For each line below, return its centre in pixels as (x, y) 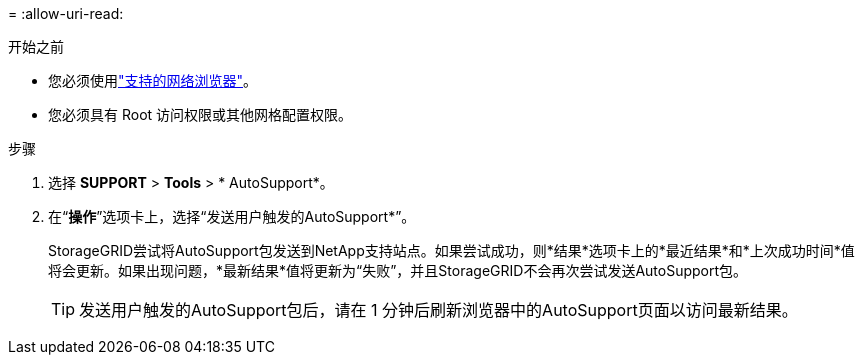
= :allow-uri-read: (66, 13)
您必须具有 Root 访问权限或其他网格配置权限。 (200, 114)
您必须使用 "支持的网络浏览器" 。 (153, 80)
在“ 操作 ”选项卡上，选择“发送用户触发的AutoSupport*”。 (232, 216)
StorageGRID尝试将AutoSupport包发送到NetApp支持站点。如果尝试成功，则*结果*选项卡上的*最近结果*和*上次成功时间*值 (451, 250)
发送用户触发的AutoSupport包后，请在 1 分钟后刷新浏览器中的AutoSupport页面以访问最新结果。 (438, 310)
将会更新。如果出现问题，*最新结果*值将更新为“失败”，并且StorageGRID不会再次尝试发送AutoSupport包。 (398, 270)
